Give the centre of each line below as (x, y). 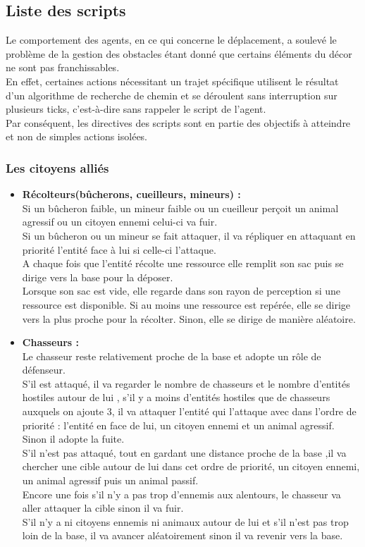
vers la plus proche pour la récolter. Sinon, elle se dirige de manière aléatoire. (189, 318)
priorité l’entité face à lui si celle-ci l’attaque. (119, 249)
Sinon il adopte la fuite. (73, 439)
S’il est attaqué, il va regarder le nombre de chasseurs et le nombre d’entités (186, 383)
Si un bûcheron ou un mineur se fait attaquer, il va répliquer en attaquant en (189, 235)
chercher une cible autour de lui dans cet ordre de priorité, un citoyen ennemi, (191, 466)
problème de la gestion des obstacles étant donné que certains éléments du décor (179, 53)
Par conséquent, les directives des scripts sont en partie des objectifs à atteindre (178, 122)
